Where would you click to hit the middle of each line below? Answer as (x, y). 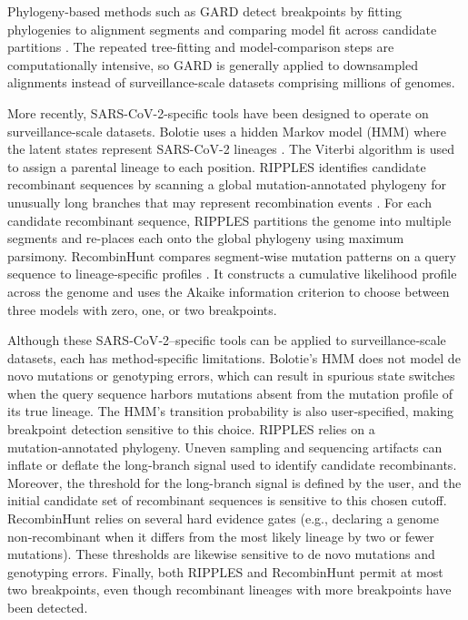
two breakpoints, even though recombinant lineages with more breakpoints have (229, 590)
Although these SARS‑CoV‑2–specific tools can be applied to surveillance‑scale (227, 340)
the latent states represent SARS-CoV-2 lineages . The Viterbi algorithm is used (231, 149)
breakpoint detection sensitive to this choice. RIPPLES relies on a (191, 429)
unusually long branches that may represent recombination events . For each (219, 202)
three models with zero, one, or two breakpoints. (142, 309)
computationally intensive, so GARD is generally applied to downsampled (213, 64)
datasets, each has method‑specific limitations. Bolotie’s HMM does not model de (234, 357)
